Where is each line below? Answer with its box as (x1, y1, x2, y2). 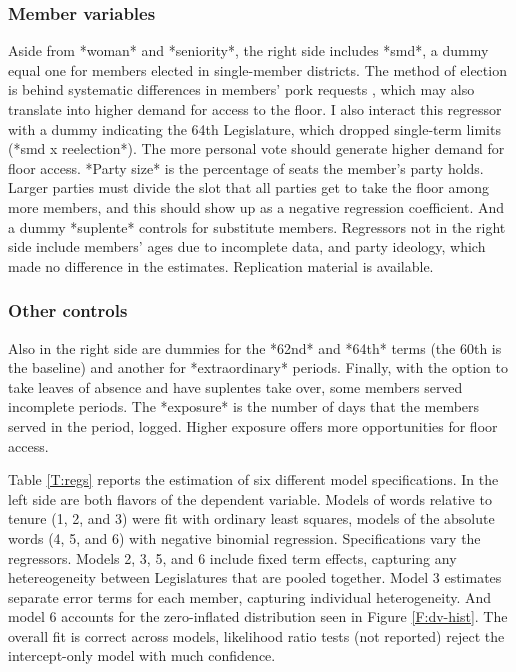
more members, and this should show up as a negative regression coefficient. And (8, 196, 505, 217)
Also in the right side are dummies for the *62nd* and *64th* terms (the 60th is (8, 337, 502, 358)
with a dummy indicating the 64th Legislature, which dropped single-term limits (8, 118, 501, 139)
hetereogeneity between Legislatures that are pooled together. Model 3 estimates (8, 567, 502, 588)
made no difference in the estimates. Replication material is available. (8, 255, 434, 276)
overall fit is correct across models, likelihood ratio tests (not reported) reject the (8, 625, 505, 646)
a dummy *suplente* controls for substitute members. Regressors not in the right (8, 216, 506, 237)
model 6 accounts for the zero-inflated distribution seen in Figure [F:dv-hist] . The (8, 606, 508, 627)
